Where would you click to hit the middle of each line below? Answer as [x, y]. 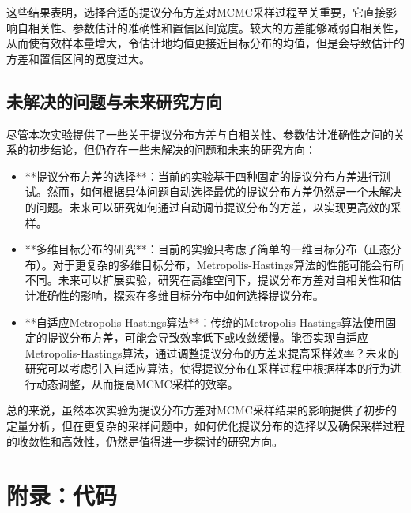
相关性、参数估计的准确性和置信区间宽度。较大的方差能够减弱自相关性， [216, 27]
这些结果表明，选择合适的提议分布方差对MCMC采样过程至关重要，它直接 [196, 12]
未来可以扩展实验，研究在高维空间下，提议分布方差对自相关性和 [224, 280]
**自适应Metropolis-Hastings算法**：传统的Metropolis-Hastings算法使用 [205, 322]
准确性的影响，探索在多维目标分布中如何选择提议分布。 [180, 295]
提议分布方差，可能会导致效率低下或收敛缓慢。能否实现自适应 [207, 337]
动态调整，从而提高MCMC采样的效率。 [137, 383]
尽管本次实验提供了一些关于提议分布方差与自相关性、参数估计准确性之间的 [200, 134]
